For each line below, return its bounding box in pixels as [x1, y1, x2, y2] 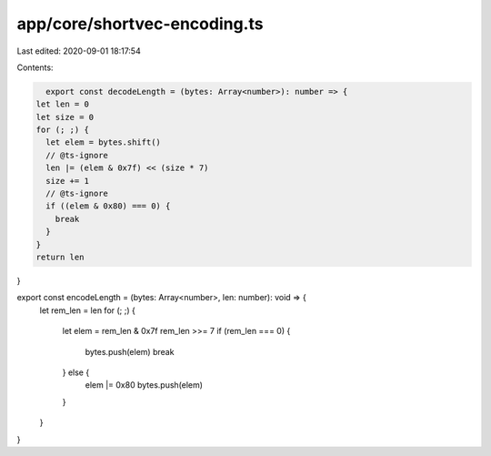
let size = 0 [35, 112, 95, 122]
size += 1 [45, 176, 90, 186]
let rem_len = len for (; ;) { [39, 305, 135, 316]
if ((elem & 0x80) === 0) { [45, 201, 171, 211]
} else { [62, 367, 90, 378]
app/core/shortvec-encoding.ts [16, 14, 264, 34]
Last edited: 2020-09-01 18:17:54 [16, 46, 141, 56]
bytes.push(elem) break [85, 346, 175, 357]
